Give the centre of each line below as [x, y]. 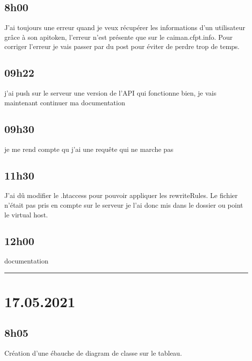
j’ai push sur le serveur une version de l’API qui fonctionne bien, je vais [111, 93]
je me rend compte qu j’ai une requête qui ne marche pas [89, 149]
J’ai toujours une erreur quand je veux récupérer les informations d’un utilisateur [125, 27]
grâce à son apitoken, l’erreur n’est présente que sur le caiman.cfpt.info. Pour [119, 37]
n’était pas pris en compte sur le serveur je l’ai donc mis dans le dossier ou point [124, 205]
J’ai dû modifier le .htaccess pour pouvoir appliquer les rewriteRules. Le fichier [121, 195]
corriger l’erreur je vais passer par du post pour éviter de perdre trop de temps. [122, 46]
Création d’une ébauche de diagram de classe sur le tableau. [93, 353]
